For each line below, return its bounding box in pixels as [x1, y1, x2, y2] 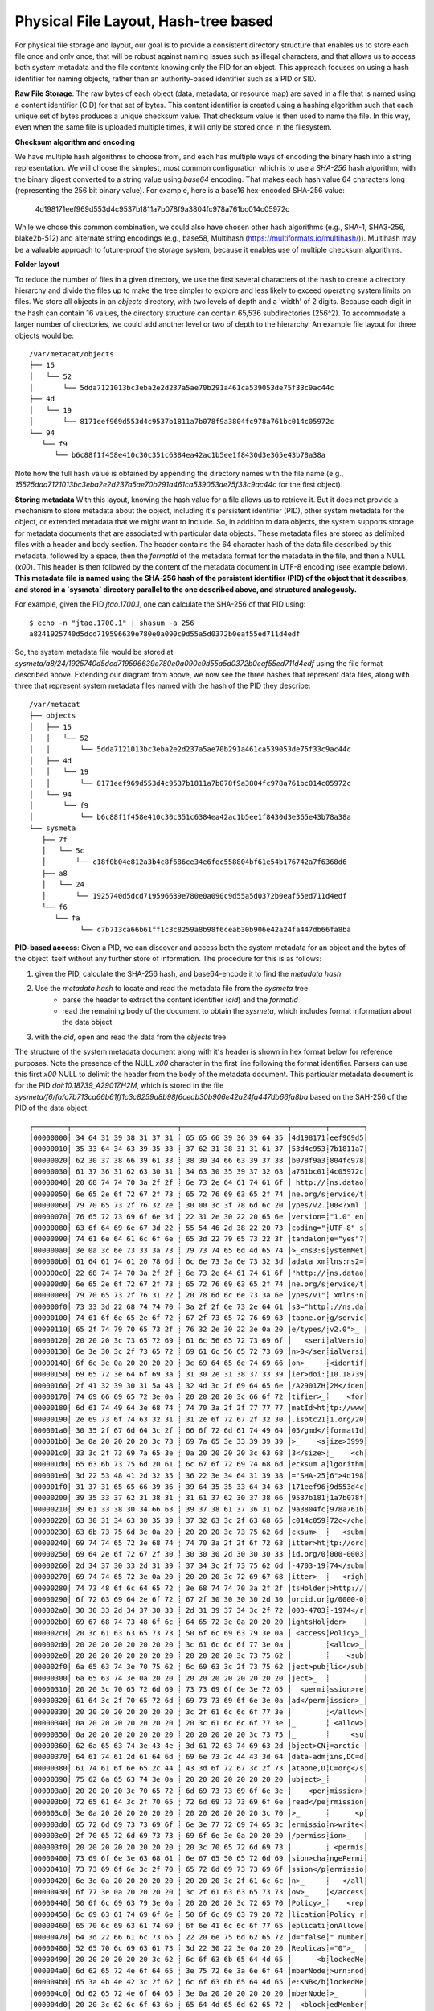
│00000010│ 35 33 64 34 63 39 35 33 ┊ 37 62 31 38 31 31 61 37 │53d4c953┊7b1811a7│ [29, 1145, 369, 1154]
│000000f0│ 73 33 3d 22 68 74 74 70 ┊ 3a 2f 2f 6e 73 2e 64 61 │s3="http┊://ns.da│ [29, 1302, 369, 1311]
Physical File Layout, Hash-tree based [14, 12, 273, 30]
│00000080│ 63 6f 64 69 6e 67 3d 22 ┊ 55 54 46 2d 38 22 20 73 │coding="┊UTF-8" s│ [29, 1223, 369, 1232]
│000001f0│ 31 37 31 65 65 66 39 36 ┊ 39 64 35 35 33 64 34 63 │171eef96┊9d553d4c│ [29, 1483, 369, 1491]
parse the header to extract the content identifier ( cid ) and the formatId [62, 994, 299, 1005]
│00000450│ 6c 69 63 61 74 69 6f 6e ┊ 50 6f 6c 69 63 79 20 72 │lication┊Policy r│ [29, 1910, 369, 1918]
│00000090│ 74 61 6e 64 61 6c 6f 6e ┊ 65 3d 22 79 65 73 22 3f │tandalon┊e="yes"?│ [29, 1235, 369, 1244]
